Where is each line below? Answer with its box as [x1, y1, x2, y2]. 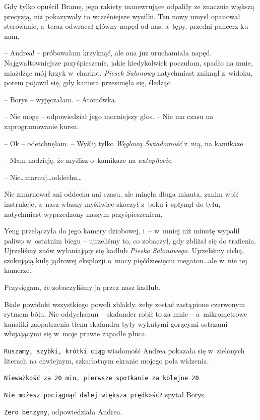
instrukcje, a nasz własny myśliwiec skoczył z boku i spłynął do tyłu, [4, 198, 221, 209]
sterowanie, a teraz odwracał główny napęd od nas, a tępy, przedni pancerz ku [4, 21, 248, 31]
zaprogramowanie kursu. [4, 121, 79, 131]
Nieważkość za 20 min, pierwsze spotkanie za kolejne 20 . [4, 372, 201, 383]
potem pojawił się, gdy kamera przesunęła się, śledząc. [4, 77, 172, 88]
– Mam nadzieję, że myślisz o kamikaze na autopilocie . [4, 155, 173, 165]
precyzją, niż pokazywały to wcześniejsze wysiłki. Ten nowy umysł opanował [4, 11, 240, 21]
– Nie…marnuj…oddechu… [4, 171, 82, 182]
